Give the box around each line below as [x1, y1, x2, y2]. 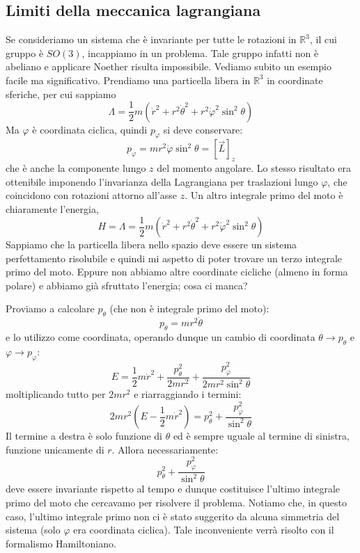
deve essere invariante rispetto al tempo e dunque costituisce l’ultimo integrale [6, 481, 341, 496]
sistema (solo [6, 522, 61, 537]
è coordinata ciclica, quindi [32, 122, 148, 136]
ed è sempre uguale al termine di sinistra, [173, 428, 350, 443]
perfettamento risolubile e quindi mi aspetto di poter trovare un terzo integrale [6, 250, 343, 265]
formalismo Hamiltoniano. [6, 536, 116, 550]
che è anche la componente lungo [6, 161, 146, 175]
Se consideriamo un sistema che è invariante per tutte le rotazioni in [6, 32, 297, 47]
